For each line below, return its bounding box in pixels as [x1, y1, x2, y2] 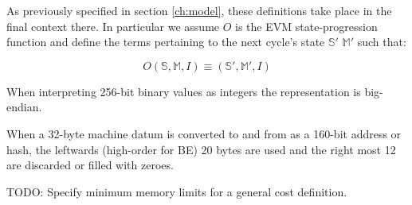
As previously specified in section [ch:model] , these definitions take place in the [6, 2, 392, 18]
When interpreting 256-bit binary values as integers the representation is [6, 83, 361, 99]
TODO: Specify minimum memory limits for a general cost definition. [6, 183, 347, 199]
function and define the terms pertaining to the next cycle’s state [6, 33, 325, 50]
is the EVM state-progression [235, 17, 378, 34]
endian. [6, 99, 42, 115]
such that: [357, 33, 406, 50]
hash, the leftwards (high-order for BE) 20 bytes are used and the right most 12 [6, 141, 396, 157]
